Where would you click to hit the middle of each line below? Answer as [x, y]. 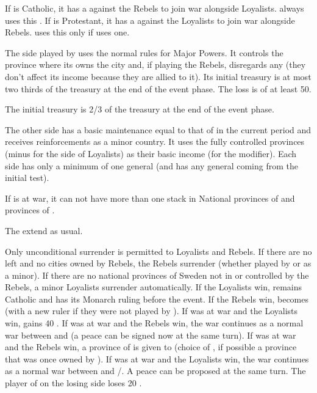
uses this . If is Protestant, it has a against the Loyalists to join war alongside [150, 20]
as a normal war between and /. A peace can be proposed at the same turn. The [155, 371]
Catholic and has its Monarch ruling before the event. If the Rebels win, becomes [157, 299]
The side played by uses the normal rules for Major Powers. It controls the [144, 52]
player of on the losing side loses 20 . [73, 383]
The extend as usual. [44, 230]
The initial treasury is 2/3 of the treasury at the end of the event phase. [140, 109]
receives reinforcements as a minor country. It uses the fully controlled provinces [155, 141]
